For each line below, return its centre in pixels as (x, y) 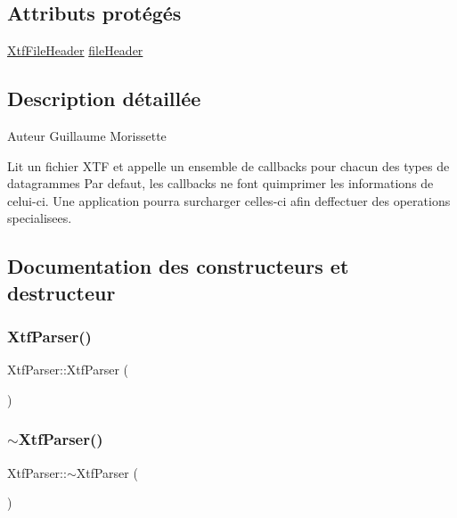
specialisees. (40, 218)
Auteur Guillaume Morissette (87, 136)
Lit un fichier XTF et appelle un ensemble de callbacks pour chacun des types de (228, 165)
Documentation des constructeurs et (178, 266)
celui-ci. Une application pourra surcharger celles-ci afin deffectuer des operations (229, 200)
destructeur (61, 292)
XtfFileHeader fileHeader (75, 50)
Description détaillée (104, 99)
